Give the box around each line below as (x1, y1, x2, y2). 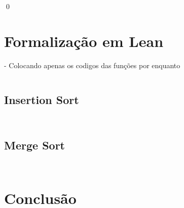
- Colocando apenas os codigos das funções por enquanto (4, 60, 180, 70)
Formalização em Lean (4, 30, 164, 51)
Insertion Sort (4, 91, 79, 107)
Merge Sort (4, 137, 65, 152)
